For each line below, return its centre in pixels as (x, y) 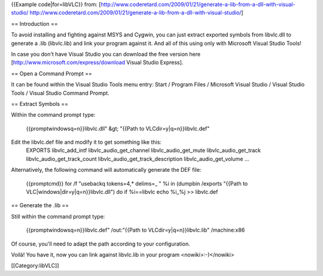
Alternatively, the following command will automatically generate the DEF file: (106, 170)
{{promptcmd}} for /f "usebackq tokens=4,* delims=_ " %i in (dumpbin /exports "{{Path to (137, 183)
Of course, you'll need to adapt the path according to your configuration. (101, 244)
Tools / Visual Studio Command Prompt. (60, 93)
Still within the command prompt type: (58, 216)
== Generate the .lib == (40, 205)
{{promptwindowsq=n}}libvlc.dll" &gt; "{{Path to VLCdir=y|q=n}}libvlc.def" (118, 128)
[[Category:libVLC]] (35, 266)
